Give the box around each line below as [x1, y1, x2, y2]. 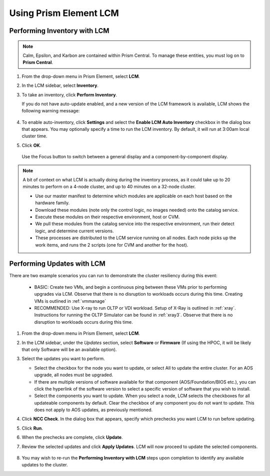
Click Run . [21, 425, 43, 431]
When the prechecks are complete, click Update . [21, 435, 123, 441]
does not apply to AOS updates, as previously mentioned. [34, 407, 153, 413]
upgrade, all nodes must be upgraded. [34, 372, 113, 378]
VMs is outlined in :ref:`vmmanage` [34, 298, 106, 304]
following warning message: [21, 108, 80, 114]
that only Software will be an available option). [21, 346, 117, 352]
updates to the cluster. [21, 462, 68, 468]
